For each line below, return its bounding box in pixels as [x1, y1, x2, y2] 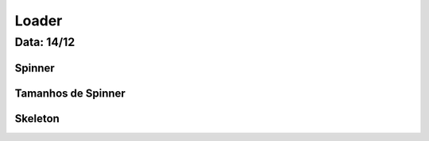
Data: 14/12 [14, 35, 75, 49]
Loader [14, 12, 63, 29]
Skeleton [14, 112, 60, 125]
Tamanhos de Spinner [14, 86, 126, 100]
